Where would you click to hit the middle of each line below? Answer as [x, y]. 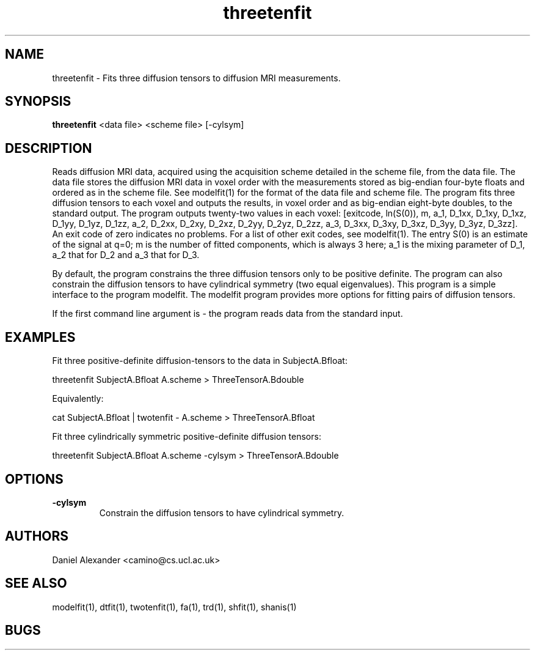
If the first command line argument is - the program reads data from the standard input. [227, 314]
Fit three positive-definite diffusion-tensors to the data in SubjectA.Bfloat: [200, 361]
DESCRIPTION [49, 148]
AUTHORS [37, 536]
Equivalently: [78, 399]
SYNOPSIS [38, 102]
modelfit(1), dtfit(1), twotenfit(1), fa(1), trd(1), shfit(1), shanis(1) [174, 607]
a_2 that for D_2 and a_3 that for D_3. [126, 255]
